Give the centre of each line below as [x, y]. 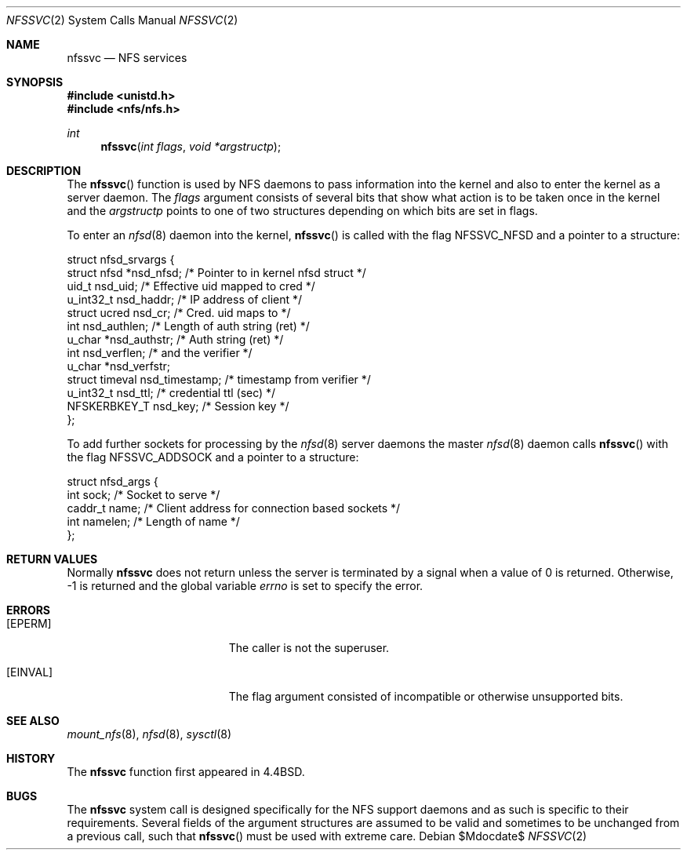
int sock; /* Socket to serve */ [144, 495]
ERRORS [29, 610]
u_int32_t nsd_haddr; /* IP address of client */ [185, 299]
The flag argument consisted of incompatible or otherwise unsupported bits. [426, 696]
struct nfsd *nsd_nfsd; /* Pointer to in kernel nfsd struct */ [216, 273]
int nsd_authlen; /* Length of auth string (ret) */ [188, 326]
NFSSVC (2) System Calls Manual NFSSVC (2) [122, 20]
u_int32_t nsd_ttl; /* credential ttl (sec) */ [171, 393]
